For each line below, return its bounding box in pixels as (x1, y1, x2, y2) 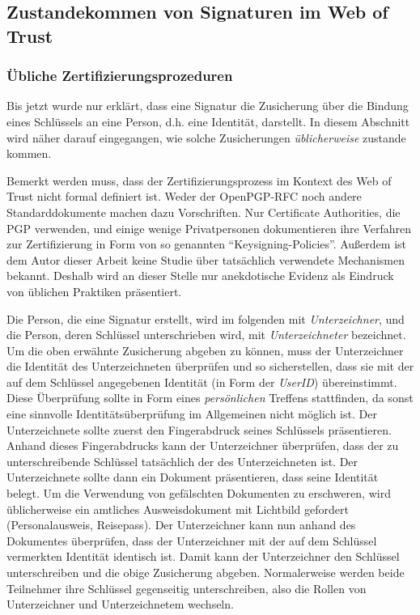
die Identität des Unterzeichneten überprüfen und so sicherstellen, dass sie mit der (6, 358, 414, 375)
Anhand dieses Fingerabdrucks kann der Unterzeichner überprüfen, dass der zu (6, 437, 399, 454)
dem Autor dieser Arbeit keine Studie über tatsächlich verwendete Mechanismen (6, 251, 405, 268)
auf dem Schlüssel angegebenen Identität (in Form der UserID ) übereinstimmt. (6, 373, 397, 390)
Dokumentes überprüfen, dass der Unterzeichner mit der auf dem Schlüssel (6, 532, 377, 549)
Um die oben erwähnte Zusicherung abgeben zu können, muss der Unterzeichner (6, 341, 404, 358)
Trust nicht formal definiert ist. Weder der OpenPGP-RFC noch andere (6, 188, 362, 205)
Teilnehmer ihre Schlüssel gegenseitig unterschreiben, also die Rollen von (6, 579, 367, 596)
